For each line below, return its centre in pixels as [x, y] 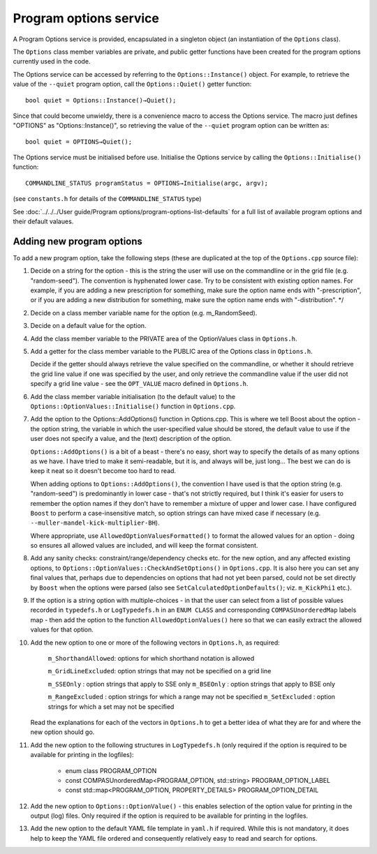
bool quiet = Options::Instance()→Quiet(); [101, 100]
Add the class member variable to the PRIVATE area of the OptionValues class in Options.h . [164, 338]
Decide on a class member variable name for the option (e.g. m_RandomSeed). [144, 313]
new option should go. [62, 732]
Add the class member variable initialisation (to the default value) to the [133, 396]
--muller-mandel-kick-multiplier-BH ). [95, 523]
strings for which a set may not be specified [111, 706]
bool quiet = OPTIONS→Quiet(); [79, 142]
